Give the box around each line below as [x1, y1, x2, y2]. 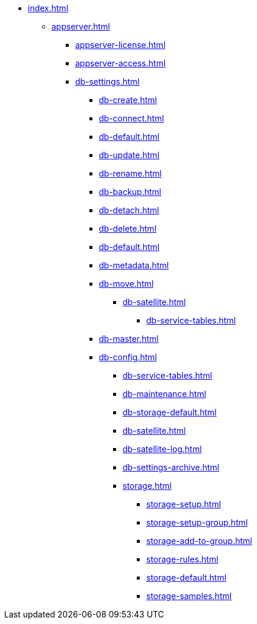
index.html [28, 3, 69, 13]
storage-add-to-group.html [146, 536, 252, 546]
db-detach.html [99, 205, 159, 215]
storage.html [123, 481, 172, 491]
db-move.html [99, 279, 154, 289]
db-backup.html [99, 187, 162, 197]
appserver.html [52, 21, 110, 31]
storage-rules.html [146, 554, 219, 564]
